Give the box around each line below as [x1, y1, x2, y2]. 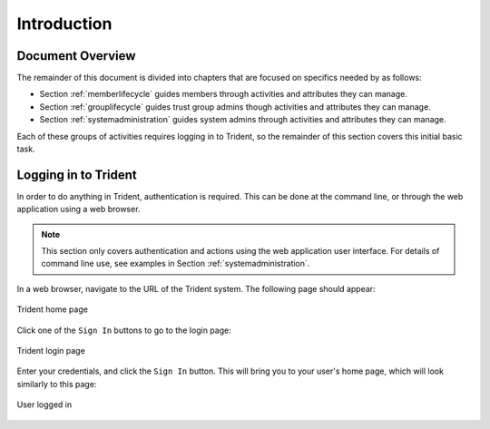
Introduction [16, 14, 113, 34]
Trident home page [16, 304, 88, 315]
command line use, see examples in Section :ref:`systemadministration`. [41, 258, 310, 269]
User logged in [16, 399, 73, 410]
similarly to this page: [16, 378, 97, 389]
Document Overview [16, 48, 136, 63]
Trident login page [16, 346, 85, 356]
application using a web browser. [16, 204, 141, 215]
